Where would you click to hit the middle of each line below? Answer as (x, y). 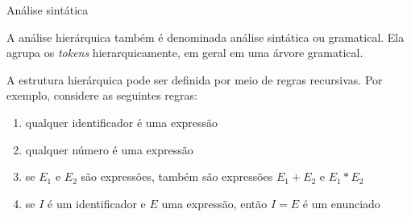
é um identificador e (97, 203)
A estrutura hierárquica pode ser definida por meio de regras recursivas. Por (195, 79)
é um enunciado (341, 203)
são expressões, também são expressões (177, 176)
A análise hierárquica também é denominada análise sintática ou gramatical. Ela (205, 37)
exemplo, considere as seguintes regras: (102, 95)
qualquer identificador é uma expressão (122, 122)
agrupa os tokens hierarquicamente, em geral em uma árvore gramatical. (185, 53)
